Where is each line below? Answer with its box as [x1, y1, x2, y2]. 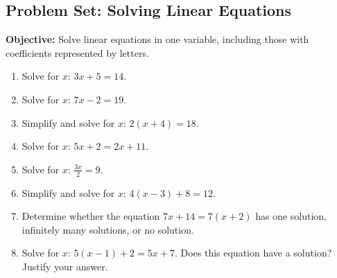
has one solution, [255, 209, 327, 223]
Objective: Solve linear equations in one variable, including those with [6, 32, 309, 46]
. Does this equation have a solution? [174, 245, 332, 260]
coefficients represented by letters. [6, 45, 149, 60]
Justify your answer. [21, 259, 108, 273]
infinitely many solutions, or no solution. [21, 222, 194, 236]
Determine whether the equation [21, 209, 160, 223]
